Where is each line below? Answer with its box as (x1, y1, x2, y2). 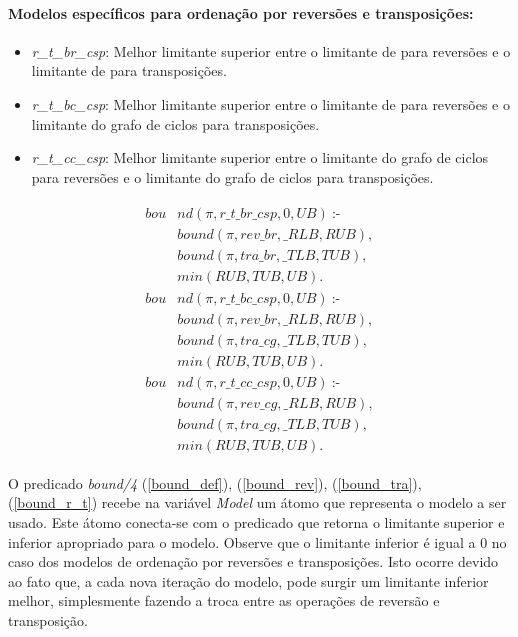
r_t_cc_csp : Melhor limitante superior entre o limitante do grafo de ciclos (31, 147, 489, 168)
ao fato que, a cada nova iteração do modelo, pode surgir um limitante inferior (8, 570, 489, 591)
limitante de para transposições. (31, 60, 227, 81)
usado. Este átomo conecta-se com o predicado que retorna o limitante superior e (8, 511, 505, 532)
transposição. (8, 609, 88, 630)
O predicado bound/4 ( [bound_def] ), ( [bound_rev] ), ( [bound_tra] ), (8, 472, 422, 493)
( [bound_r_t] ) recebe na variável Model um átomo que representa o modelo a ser (8, 492, 507, 513)
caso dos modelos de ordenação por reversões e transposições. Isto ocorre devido (8, 551, 499, 572)
